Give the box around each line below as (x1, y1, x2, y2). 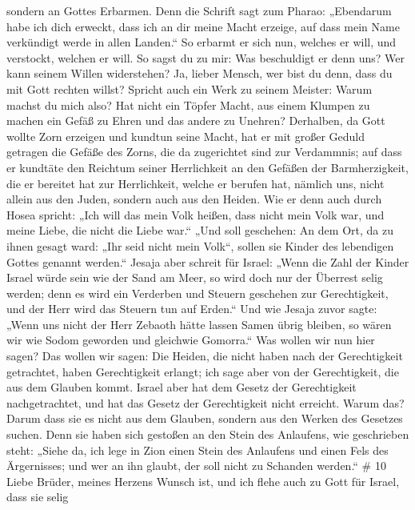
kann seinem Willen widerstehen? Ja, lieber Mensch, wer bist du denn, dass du (6, 65, 393, 82)
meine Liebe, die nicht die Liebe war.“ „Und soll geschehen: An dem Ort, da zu (6, 222, 393, 239)
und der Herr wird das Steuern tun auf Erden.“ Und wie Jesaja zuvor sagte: (6, 300, 377, 317)
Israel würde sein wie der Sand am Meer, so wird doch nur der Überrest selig (6, 269, 383, 286)
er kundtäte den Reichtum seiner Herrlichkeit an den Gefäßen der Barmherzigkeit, (6, 159, 409, 175)
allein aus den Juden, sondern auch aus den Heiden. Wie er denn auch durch (6, 191, 382, 207)
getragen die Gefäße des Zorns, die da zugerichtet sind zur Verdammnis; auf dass (6, 143, 402, 160)
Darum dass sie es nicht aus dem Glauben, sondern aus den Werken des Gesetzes (6, 410, 403, 427)
